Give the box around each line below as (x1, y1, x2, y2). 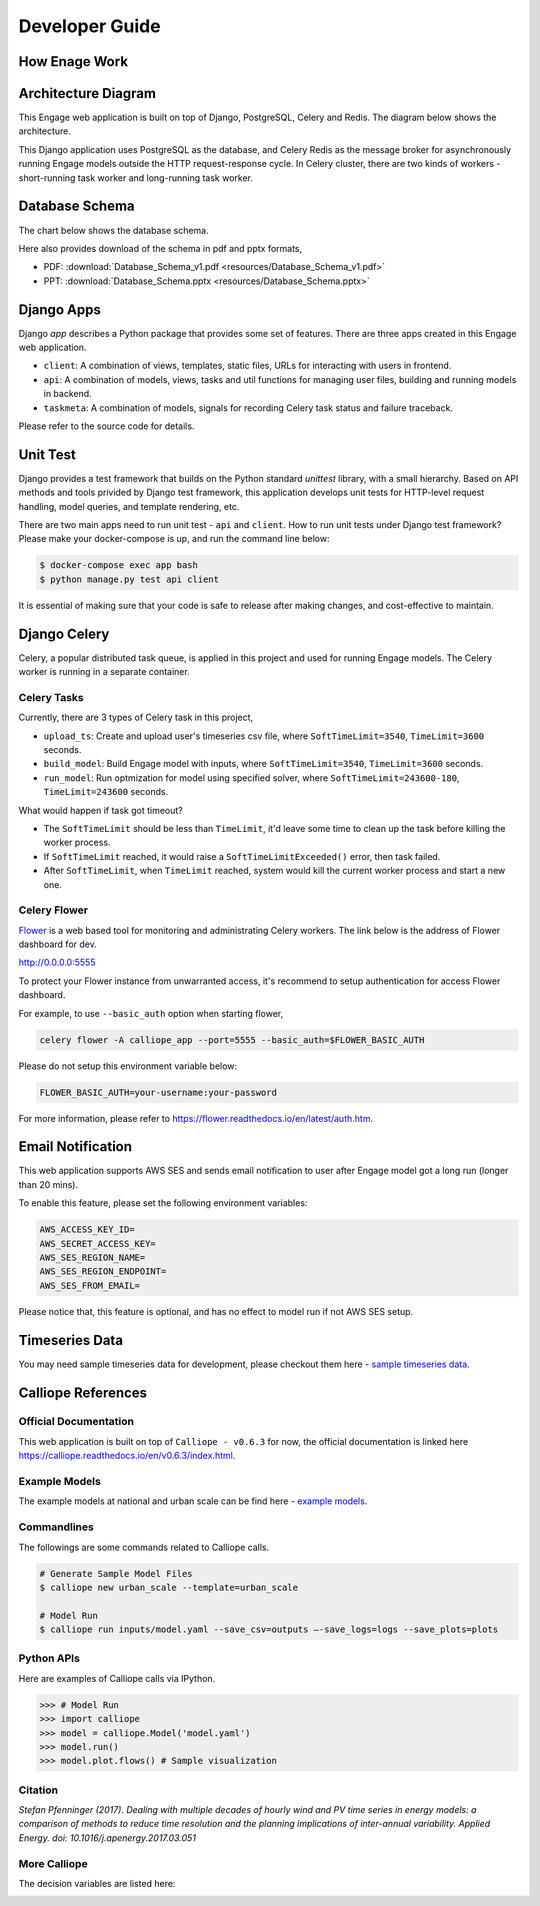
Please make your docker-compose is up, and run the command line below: (18, 533, 330, 545)
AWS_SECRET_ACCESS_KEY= (39, 1238, 157, 1249)
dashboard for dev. (18, 938, 97, 950)
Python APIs (18, 1651, 80, 1665)
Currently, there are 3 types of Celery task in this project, (18, 711, 254, 724)
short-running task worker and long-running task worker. (18, 171, 254, 184)
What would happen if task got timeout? (18, 804, 184, 816)
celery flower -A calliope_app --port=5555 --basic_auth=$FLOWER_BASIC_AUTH (39, 1034, 425, 1045)
